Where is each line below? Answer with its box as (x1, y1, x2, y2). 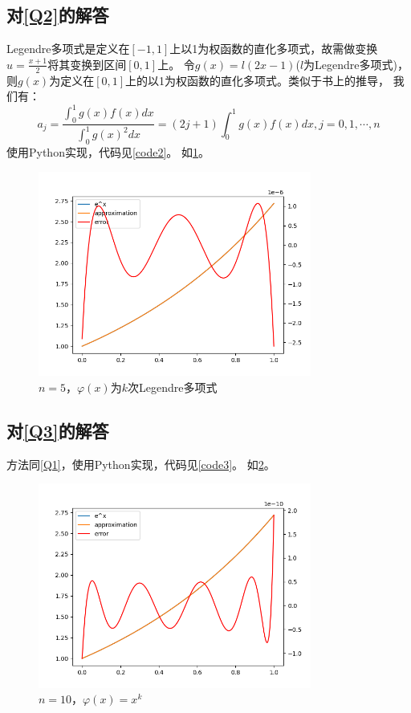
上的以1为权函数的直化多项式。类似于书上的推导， (125, 71, 390, 88)
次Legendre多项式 (128, 378, 218, 395)
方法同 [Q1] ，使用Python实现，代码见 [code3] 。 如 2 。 (6, 455, 275, 472)
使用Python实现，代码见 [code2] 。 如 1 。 (6, 144, 210, 161)
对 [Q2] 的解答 (6, 2, 109, 27)
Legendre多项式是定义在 (6, 40, 130, 57)
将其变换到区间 (47, 55, 127, 72)
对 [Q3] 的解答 (6, 418, 109, 442)
